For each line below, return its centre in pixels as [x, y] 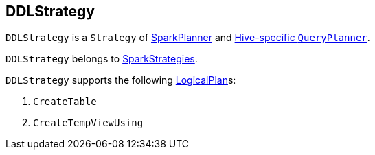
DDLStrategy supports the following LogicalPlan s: [121, 80]
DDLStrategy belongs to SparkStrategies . [102, 59]
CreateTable [65, 102]
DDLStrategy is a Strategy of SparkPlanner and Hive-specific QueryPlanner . [188, 38]
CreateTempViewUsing [88, 123]
